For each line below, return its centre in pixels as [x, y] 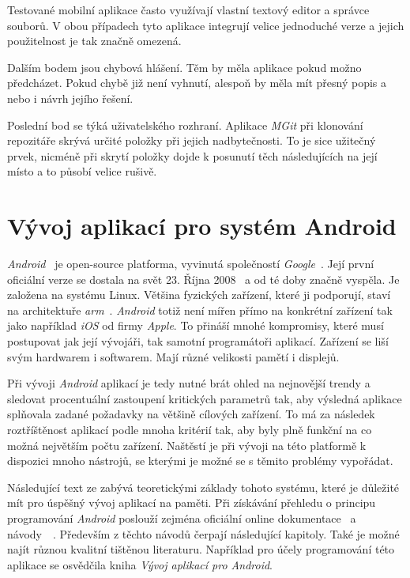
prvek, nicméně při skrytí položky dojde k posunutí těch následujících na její [192, 155]
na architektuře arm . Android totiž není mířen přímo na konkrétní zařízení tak [200, 310]
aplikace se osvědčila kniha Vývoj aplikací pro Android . [140, 564]
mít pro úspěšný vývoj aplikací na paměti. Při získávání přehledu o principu [192, 502]
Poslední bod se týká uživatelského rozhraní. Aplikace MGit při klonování [185, 125]
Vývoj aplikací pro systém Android [202, 226]
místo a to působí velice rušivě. [82, 171]
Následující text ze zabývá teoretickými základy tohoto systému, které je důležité [203, 487]
